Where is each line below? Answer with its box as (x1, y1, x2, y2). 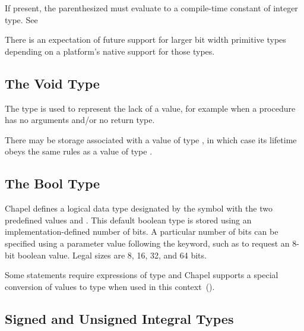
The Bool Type (5, 174, 100, 193)
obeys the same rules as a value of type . (5, 145, 153, 157)
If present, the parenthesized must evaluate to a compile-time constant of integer (5, 2, 298, 14)
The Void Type (5, 74, 100, 92)
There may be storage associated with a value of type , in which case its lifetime (5, 133, 297, 146)
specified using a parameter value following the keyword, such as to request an (5, 237, 290, 249)
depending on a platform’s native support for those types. (5, 45, 215, 57)
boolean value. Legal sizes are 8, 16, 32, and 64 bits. (17, 248, 207, 261)
